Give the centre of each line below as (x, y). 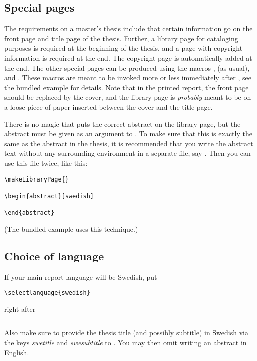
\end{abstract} (29, 213)
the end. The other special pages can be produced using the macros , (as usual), (127, 67)
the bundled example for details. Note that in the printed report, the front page (126, 87)
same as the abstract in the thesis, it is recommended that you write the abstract (129, 143)
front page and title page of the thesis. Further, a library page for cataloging (121, 38)
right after (20, 309)
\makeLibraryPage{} (36, 179)
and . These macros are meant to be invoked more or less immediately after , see (128, 77)
